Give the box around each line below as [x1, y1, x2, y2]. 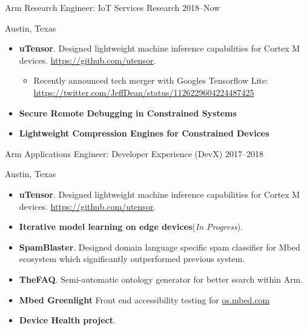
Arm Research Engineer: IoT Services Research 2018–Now [5, 1, 220, 13]
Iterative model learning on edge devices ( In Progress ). [19, 220, 243, 233]
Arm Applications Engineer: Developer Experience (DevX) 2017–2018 [5, 147, 263, 160]
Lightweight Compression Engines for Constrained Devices [19, 127, 269, 140]
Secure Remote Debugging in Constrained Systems [19, 106, 237, 119]
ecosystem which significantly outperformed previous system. [19, 252, 245, 265]
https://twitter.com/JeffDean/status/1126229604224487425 [33, 86, 254, 98]
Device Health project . [19, 314, 116, 326]
